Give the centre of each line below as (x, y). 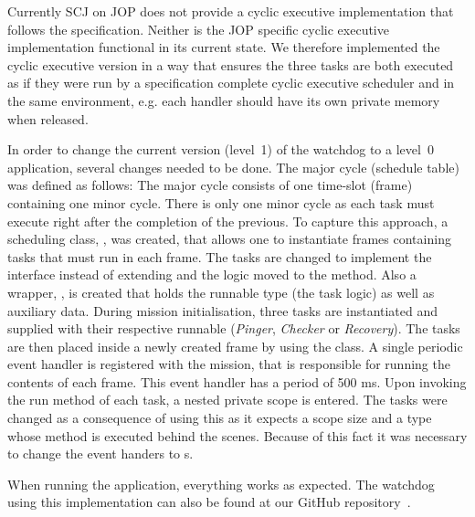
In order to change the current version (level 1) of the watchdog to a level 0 (221, 149)
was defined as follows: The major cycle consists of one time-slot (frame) (210, 185)
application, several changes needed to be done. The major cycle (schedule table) (233, 167)
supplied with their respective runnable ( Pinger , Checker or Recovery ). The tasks (234, 328)
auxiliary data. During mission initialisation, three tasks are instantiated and (223, 310)
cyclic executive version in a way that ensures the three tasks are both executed (231, 64)
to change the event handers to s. (100, 454)
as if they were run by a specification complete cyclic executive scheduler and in (231, 83)
